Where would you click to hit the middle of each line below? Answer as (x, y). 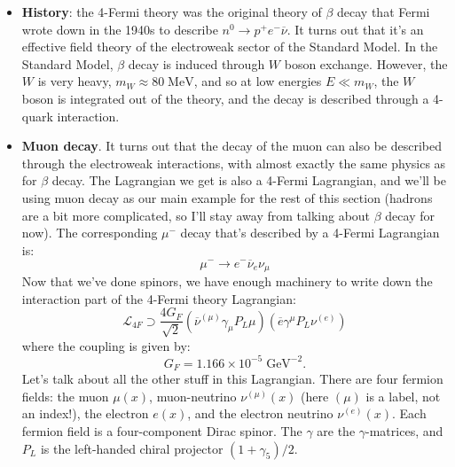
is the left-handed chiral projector (132, 448)
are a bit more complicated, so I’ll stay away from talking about (196, 215)
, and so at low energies (258, 81)
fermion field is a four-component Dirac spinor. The (162, 430)
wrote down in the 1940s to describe (120, 29)
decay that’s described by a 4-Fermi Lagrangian (310, 233)
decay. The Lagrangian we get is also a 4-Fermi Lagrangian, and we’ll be (249, 180)
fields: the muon (65, 396)
